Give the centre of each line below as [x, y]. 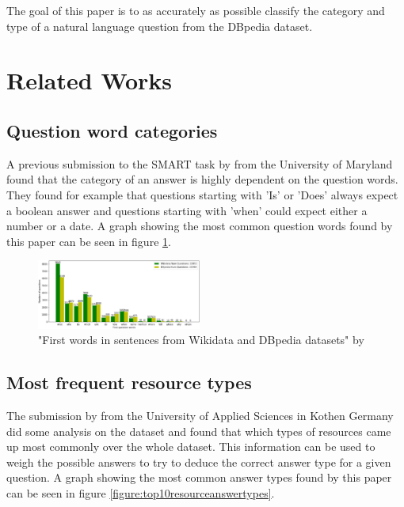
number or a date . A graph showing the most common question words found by [200, 226]
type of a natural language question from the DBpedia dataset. [160, 26]
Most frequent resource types [129, 382]
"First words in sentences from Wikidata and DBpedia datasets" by [201, 340]
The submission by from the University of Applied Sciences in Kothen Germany [200, 415]
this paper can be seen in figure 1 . [89, 241]
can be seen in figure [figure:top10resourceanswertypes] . [141, 492]
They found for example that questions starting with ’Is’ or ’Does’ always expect [202, 194]
